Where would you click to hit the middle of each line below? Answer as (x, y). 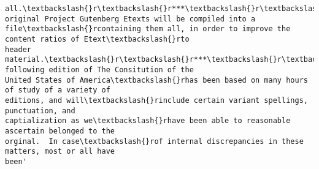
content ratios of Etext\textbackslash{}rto (97, 39)
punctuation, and (40, 111)
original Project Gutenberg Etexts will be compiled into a (130, 19)
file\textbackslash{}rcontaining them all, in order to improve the (148, 29)
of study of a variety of (58, 90)
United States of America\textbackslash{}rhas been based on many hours (156, 80)
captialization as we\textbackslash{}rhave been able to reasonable (148, 121)
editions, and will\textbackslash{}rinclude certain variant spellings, (156, 100)
